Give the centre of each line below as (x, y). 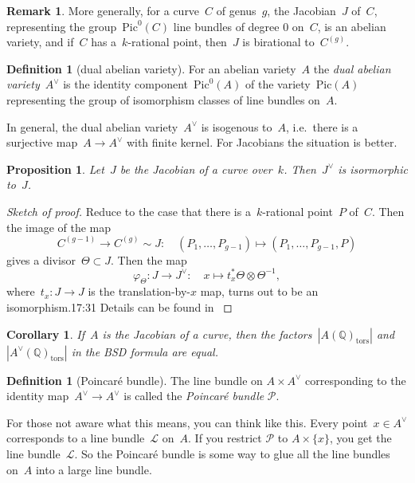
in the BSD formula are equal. (145, 351)
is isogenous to (237, 126)
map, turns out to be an (259, 291)
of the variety (278, 84)
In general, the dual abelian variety (92, 126)
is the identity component (125, 84)
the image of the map (59, 227)
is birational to (278, 42)
